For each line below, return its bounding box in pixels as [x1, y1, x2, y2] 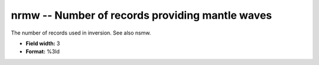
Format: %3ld [25, 48, 60, 55]
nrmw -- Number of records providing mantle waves [11, 9, 272, 22]
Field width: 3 [25, 40, 60, 47]
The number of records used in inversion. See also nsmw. [11, 29, 151, 36]
